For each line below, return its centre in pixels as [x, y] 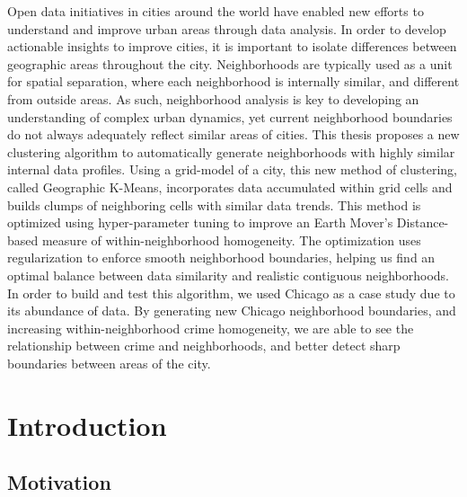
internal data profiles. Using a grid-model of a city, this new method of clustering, [232, 169]
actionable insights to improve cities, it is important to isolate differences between [232, 46]
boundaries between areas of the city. [109, 363]
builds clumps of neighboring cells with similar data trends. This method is [214, 204]
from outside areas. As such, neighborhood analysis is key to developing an [213, 98]
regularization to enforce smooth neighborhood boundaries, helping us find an [221, 257]
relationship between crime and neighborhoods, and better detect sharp [204, 346]
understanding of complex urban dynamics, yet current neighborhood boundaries [230, 116]
